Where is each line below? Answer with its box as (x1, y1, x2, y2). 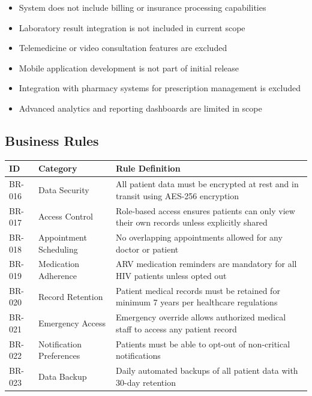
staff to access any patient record (116, 322, 237, 335)
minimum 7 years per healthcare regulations (116, 296, 278, 308)
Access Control (38, 210, 93, 223)
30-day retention (116, 376, 176, 388)
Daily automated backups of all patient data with (116, 364, 298, 377)
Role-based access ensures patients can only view (116, 204, 295, 217)
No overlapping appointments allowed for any (116, 230, 283, 243)
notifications (116, 349, 161, 362)
